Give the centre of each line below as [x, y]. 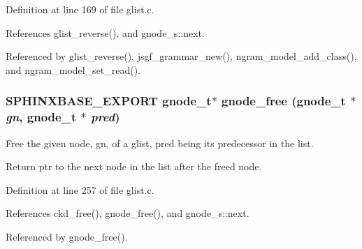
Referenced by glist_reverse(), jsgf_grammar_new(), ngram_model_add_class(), [181, 56]
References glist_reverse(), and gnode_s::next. [105, 32]
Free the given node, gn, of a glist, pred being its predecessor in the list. [160, 143]
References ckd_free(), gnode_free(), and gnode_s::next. [128, 213]
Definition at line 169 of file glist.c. [80, 9]
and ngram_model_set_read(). [73, 69]
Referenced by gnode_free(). [67, 236]
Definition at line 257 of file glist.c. [80, 189]
